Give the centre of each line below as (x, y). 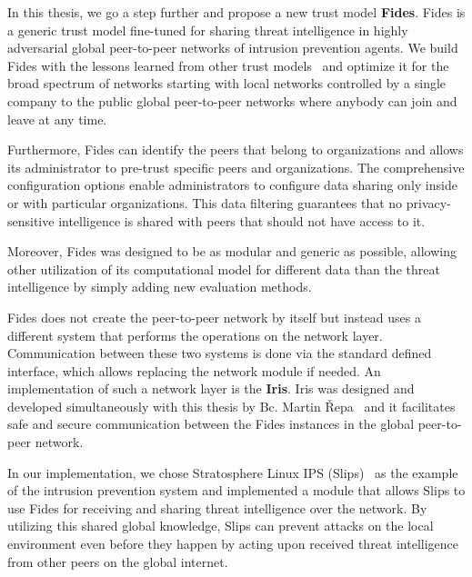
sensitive (31, 220)
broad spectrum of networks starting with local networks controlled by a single (227, 83)
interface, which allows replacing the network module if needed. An (194, 370)
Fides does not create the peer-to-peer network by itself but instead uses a (214, 317)
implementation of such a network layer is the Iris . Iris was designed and (211, 388)
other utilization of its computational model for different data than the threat (224, 269)
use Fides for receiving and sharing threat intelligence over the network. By (217, 507)
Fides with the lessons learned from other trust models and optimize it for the (228, 65)
